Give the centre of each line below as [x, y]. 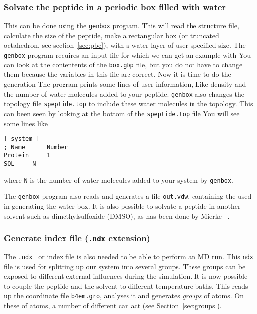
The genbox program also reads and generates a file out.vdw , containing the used [128, 196]
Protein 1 [27, 156]
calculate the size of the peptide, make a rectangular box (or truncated [112, 35]
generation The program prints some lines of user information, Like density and [125, 84]
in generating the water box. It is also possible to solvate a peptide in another [122, 206]
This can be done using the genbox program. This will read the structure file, [122, 26]
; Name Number [36, 147]
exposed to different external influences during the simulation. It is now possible [126, 276]
